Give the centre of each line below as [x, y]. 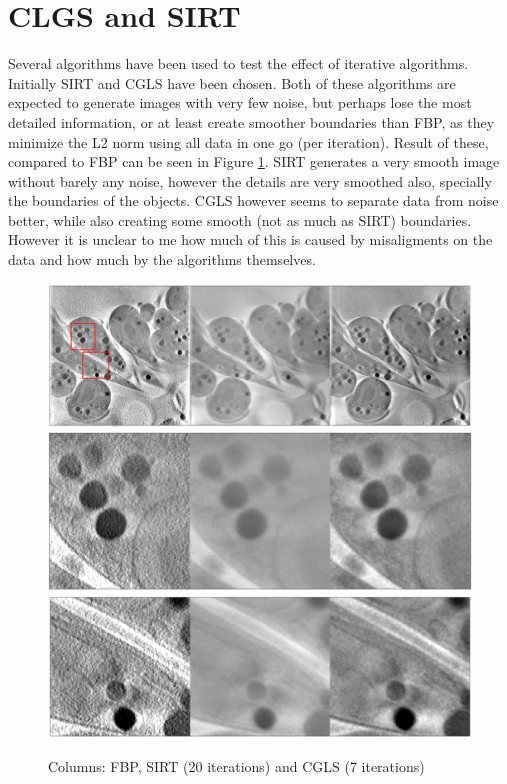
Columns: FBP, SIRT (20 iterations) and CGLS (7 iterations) [236, 765]
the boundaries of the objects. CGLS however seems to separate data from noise [253, 200]
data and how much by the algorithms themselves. [162, 259]
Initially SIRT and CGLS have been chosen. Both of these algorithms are [232, 82]
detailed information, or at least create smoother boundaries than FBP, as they [251, 121]
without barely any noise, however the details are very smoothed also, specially [250, 180]
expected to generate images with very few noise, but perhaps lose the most [240, 102]
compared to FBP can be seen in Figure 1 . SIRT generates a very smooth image [254, 161]
